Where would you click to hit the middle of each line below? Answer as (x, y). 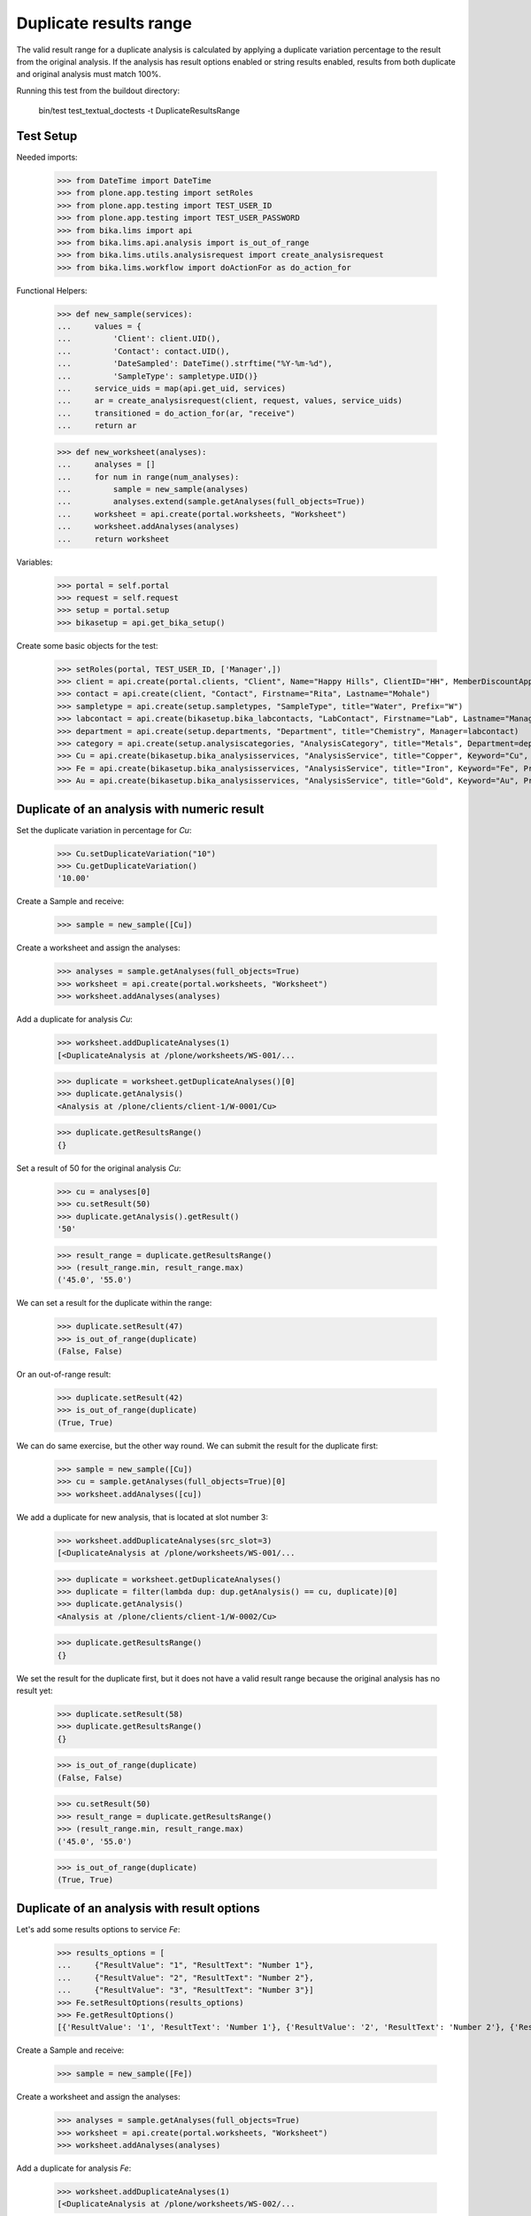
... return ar (97, 426)
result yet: (35, 1691)
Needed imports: (47, 157)
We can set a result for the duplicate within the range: (114, 1303)
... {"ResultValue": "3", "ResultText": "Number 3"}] (185, 1990)
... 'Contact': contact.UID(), (143, 351)
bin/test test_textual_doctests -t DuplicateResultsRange (139, 111)
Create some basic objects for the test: (87, 645)
